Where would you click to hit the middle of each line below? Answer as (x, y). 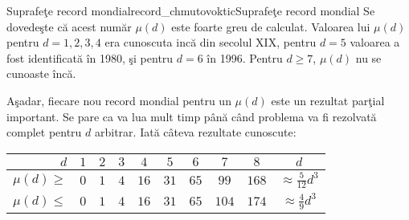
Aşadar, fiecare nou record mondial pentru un (119, 100)
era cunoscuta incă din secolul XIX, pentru (211, 42)
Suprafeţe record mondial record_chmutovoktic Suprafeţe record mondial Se (191, 10)
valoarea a (375, 42)
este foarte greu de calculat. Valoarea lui (271, 26)
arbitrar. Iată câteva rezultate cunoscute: (195, 132)
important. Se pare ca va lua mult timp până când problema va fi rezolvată (192, 116)
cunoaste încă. (41, 73)
